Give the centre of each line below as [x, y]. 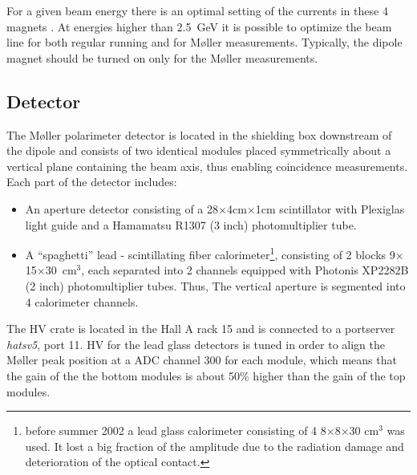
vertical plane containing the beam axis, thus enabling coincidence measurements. [207, 166]
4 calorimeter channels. [82, 301]
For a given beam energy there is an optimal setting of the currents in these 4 [197, 10]
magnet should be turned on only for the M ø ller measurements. [162, 57]
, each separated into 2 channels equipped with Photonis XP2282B [245, 270]
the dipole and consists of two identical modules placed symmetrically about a [199, 150]
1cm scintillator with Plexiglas [330, 208]
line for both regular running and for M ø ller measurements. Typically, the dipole [204, 42]
